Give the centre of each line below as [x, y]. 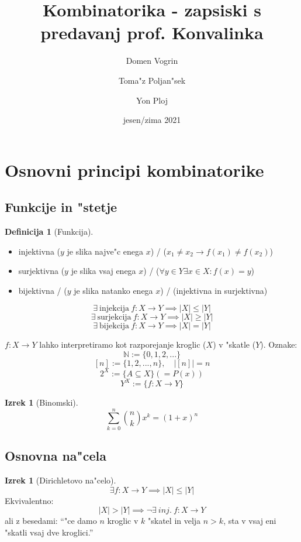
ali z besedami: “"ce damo [51, 521]
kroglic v [123, 521]
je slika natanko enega [113, 290]
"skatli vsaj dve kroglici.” [49, 532]
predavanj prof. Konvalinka [152, 32]
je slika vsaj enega [103, 271]
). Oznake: [279, 344]
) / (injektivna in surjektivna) [214, 290]
